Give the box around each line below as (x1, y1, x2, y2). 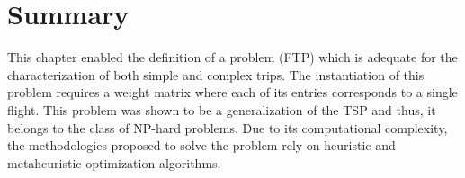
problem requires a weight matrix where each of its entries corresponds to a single (7, 83, 458, 102)
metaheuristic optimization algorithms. (7, 153, 221, 172)
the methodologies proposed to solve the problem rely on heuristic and (7, 136, 396, 155)
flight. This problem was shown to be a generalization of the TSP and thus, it (7, 100, 436, 119)
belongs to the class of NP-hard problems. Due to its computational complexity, (7, 118, 448, 137)
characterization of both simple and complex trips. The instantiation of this (7, 65, 425, 84)
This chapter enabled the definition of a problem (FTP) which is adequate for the (7, 48, 458, 67)
